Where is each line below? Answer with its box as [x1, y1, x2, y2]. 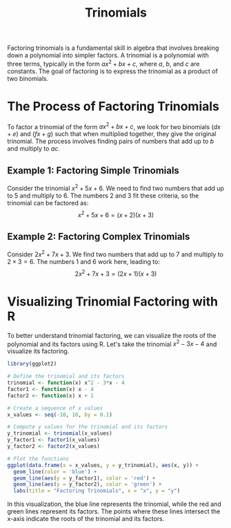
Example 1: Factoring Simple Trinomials [7, 164, 179, 176]
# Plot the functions [7, 455, 70, 462]
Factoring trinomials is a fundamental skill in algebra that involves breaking [7, 44, 219, 53]
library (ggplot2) [7, 361, 57, 368]
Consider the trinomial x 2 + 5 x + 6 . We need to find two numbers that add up [7, 183, 224, 192]
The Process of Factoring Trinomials [7, 99, 219, 115]
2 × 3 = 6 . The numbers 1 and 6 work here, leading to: [7, 258, 161, 266]
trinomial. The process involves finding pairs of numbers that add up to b [7, 137, 214, 146]
